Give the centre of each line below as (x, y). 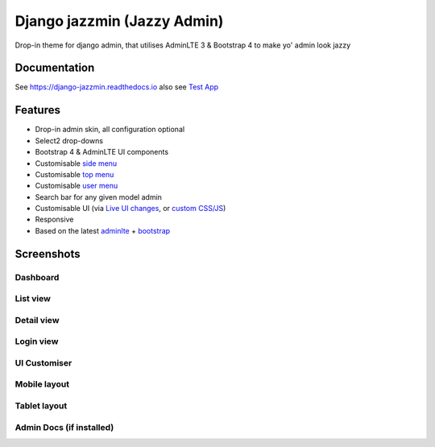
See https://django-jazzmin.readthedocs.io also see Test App (117, 87)
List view (33, 299)
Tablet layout (41, 406)
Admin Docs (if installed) (64, 427)
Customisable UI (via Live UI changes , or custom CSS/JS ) (130, 209)
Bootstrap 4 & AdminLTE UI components (102, 152)
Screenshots (48, 254)
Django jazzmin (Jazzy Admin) (119, 21)
